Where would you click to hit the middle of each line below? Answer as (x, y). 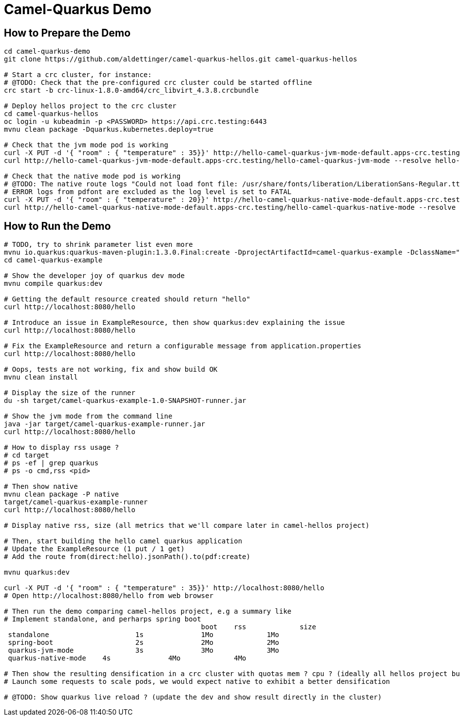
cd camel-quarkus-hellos (51, 114)
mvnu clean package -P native (62, 494)
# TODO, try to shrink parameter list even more (98, 245)
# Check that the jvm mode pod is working (86, 145)
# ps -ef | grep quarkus (51, 463)
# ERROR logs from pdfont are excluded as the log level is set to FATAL (148, 192)
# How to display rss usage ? (62, 448)
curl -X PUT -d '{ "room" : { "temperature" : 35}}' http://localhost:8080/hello (164, 588)
